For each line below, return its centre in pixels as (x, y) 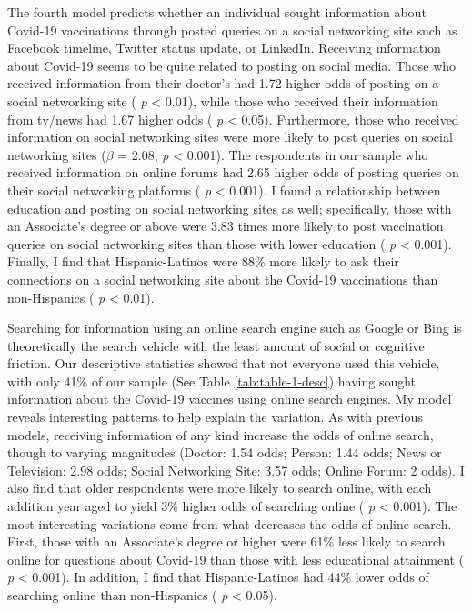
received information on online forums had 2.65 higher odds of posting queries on (233, 172)
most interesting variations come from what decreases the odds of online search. (230, 523)
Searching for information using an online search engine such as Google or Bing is (235, 328)
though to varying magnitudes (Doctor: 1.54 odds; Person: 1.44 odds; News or (225, 452)
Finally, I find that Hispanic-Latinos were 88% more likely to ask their (203, 261)
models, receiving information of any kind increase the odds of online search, (221, 434)
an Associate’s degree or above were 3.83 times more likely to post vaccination (226, 226)
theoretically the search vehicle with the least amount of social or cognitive (216, 345)
